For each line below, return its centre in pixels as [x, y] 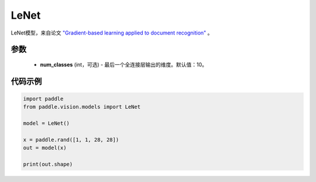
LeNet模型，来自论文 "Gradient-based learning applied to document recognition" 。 [112, 33]
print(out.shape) [48, 164]
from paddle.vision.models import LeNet [82, 107]
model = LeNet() [47, 123]
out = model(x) [45, 148]
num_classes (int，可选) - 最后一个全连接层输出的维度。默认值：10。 [124, 64]
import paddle [43, 99]
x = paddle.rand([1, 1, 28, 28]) [71, 140]
